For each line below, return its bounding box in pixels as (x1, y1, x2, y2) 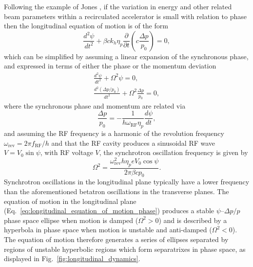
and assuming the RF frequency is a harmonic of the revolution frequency (4, 128, 224, 138)
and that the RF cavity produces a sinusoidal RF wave (51, 137, 215, 148)
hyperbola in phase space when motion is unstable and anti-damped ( (4, 224, 212, 235)
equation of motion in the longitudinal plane (4, 196, 136, 206)
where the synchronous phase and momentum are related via (4, 100, 186, 111)
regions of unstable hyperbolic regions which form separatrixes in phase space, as (4, 244, 246, 254)
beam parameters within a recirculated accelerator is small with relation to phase (4, 11, 247, 21)
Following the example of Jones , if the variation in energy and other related (4, 1, 232, 11)
